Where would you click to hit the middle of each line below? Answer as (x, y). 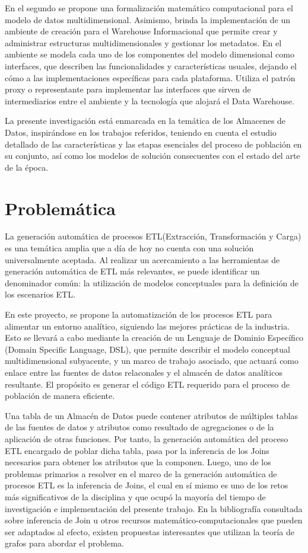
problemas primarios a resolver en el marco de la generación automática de (141, 473)
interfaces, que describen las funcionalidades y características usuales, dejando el (151, 65)
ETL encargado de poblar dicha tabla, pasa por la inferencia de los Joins (137, 450)
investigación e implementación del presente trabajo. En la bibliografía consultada (154, 508)
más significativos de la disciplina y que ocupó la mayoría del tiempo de (135, 496)
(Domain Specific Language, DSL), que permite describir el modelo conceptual (147, 349)
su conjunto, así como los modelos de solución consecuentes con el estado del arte (153, 156)
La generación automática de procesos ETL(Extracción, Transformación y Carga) (153, 236)
